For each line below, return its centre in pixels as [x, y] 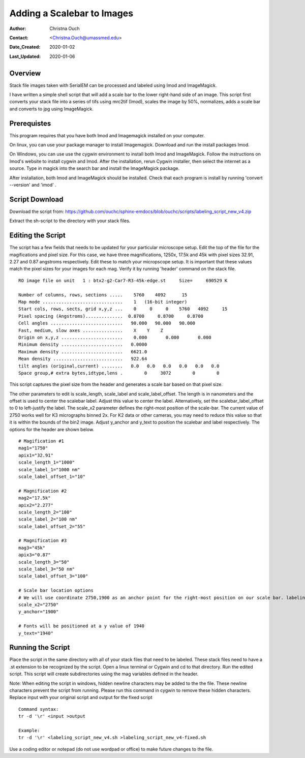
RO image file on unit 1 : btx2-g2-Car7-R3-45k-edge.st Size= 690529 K [123, 280]
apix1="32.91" [36, 455]
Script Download [36, 199]
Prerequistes [30, 123]
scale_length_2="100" [45, 512]
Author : [18, 28]
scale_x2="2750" [39, 605]
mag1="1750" [33, 448]
